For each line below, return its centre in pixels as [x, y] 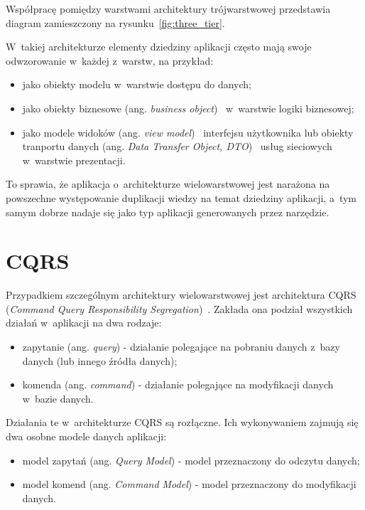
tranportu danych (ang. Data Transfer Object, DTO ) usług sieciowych [177, 146]
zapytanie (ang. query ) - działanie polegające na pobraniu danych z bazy [181, 347]
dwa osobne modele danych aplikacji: [86, 436]
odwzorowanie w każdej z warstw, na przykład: [110, 60]
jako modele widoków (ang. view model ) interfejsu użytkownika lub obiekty [188, 132]
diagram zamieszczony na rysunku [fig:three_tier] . [115, 22]
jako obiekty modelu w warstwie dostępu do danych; [137, 84]
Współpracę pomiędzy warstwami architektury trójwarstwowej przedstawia [168, 9]
